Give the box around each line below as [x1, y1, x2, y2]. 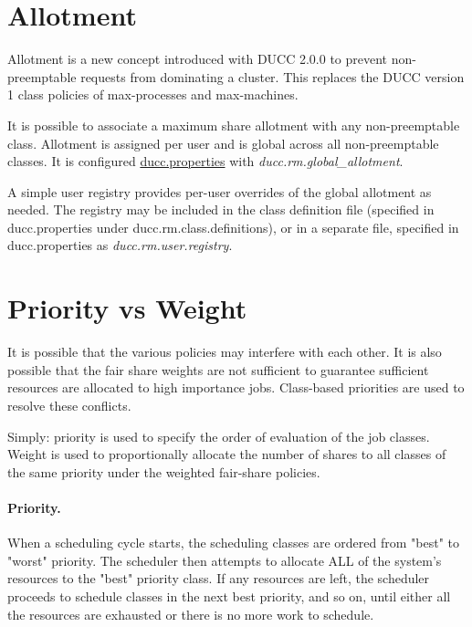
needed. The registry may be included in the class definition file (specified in [7, 200, 435, 219]
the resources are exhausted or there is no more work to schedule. [7, 604, 374, 623]
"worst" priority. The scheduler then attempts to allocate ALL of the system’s [7, 550, 442, 570]
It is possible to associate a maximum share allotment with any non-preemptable [7, 115, 460, 134]
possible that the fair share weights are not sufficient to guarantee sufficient [7, 360, 429, 379]
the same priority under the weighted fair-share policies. [7, 462, 320, 481]
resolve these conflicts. [7, 395, 131, 414]
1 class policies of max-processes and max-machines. [7, 85, 299, 104]
